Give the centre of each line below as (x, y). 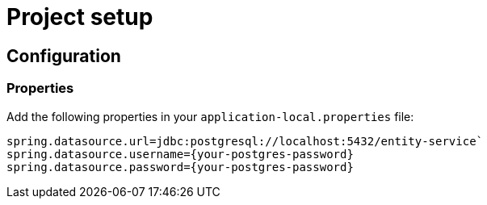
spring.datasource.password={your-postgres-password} (180, 167)
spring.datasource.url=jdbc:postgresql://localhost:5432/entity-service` (245, 141)
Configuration (64, 56)
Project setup (80, 17)
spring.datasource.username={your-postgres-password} (180, 154)
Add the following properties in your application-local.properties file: (210, 116)
